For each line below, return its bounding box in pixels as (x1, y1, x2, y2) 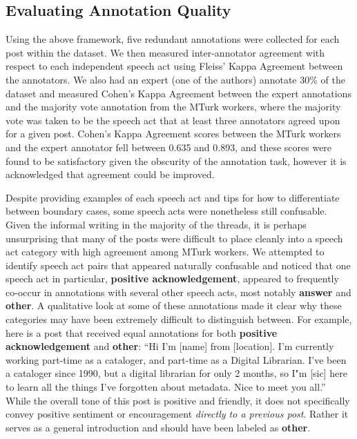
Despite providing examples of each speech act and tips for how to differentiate (6, 190, 340, 204)
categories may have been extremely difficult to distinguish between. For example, (6, 312, 352, 326)
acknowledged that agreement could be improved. (6, 167, 215, 182)
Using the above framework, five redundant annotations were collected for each (6, 32, 340, 46)
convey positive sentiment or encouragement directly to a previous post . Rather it (6, 407, 349, 421)
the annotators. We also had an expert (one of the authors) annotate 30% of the (6, 72, 345, 86)
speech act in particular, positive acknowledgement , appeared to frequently (6, 271, 339, 286)
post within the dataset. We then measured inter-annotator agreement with (6, 45, 325, 59)
